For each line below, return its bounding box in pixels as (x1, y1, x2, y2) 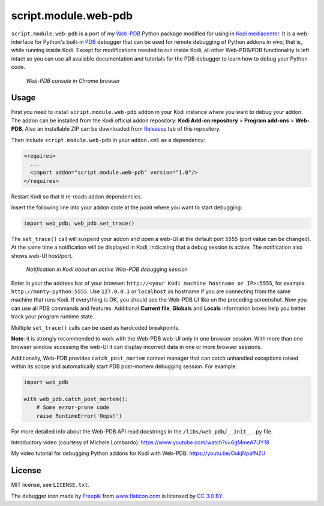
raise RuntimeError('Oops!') (36, 412, 122, 419)
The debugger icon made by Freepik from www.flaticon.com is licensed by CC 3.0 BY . (11, 492, 224, 499)
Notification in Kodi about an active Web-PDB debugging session (26, 266, 188, 273)
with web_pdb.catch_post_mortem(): (23, 396, 128, 402)
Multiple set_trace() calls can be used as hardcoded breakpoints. (11, 324, 180, 331)
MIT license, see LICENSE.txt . (11, 481, 90, 489)
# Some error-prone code (36, 404, 110, 411)
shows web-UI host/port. (11, 252, 73, 259)
